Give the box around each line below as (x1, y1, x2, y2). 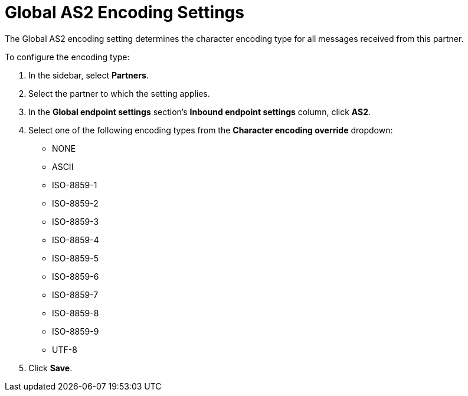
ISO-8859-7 (52, 289, 99, 300)
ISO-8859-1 (52, 179, 97, 190)
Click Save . (28, 362, 73, 373)
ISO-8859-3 (52, 216, 99, 227)
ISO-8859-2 (52, 198, 99, 208)
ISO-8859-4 (52, 234, 99, 245)
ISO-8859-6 (52, 271, 99, 282)
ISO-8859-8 (52, 307, 99, 318)
